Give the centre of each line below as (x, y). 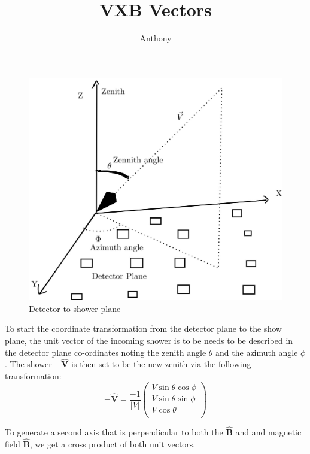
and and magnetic (268, 432)
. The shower (28, 364)
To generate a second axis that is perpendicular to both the (114, 432)
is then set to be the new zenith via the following (161, 364)
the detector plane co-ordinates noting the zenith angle (106, 352)
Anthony (156, 38)
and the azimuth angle (257, 352)
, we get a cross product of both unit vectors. (113, 444)
